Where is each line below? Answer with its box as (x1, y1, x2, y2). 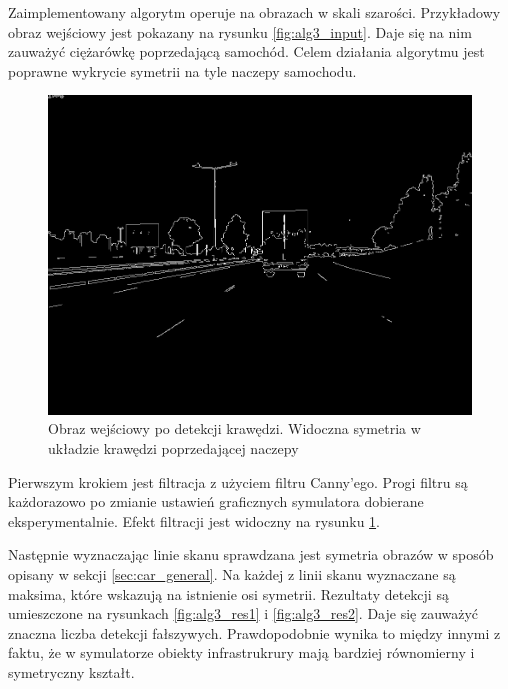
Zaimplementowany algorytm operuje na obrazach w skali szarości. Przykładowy (8, 2, 501, 22)
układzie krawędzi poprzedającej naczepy (48, 437, 299, 458)
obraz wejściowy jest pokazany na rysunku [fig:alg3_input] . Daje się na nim (8, 21, 472, 42)
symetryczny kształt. (8, 661, 135, 682)
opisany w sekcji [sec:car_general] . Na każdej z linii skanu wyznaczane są (8, 563, 456, 584)
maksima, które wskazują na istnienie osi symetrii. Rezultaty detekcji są (8, 583, 449, 604)
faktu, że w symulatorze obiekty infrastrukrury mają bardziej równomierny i (8, 642, 475, 663)
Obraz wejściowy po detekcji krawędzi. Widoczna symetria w (48, 418, 421, 439)
